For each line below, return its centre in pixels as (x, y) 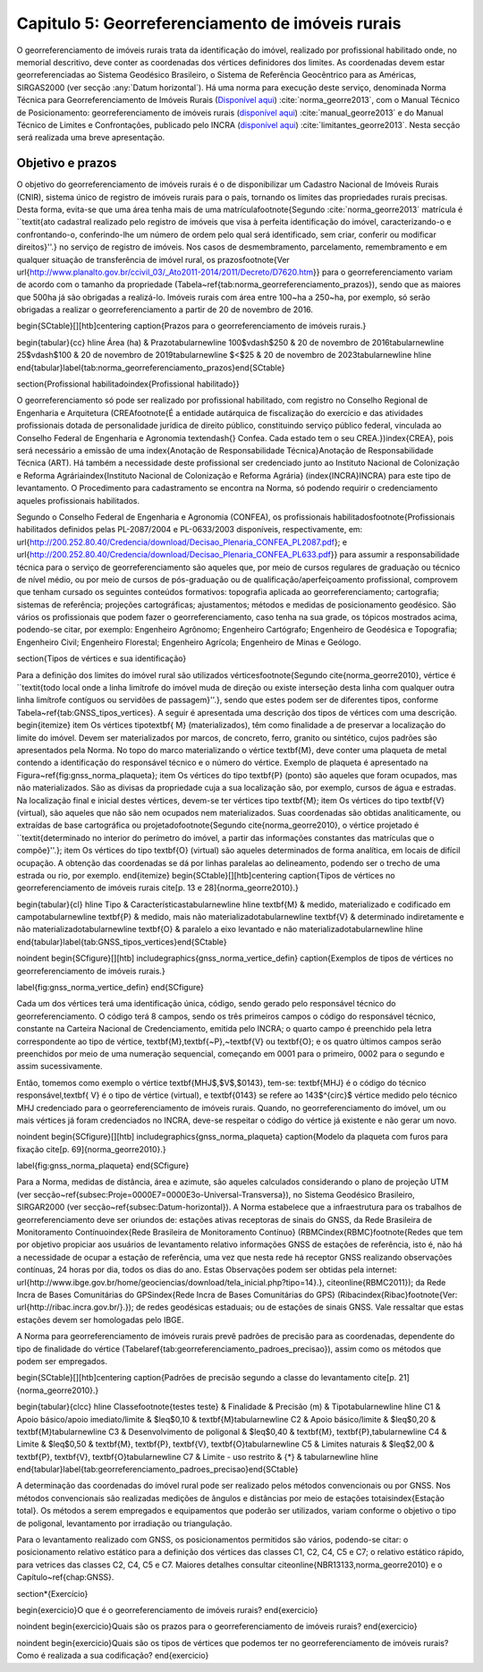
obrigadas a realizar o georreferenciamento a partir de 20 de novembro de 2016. (165, 310)
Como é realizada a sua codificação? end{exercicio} (113, 1656)
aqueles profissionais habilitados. (78, 500)
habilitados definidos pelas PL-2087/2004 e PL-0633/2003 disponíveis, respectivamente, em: (190, 530)
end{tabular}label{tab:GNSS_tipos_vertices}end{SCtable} (122, 942)
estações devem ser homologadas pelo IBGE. (100, 1320)
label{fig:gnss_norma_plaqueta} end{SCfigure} (103, 1166)
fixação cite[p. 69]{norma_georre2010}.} (91, 1149)
